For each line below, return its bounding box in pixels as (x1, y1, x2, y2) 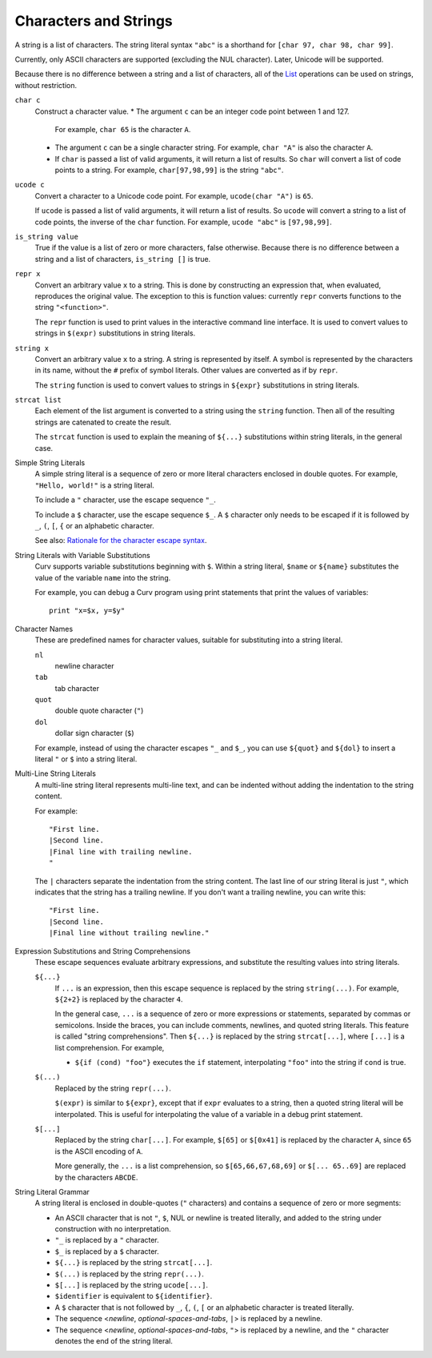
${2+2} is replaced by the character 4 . (54, 994, 183, 1004)
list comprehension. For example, (54, 1043, 165, 1052)
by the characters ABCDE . (54, 1172, 138, 1182)
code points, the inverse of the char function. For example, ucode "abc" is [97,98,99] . (34, 217, 332, 227)
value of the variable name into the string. (34, 573, 171, 582)
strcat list (14, 396, 62, 404)
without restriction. (14, 80, 78, 90)
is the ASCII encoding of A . (54, 1146, 143, 1156)
